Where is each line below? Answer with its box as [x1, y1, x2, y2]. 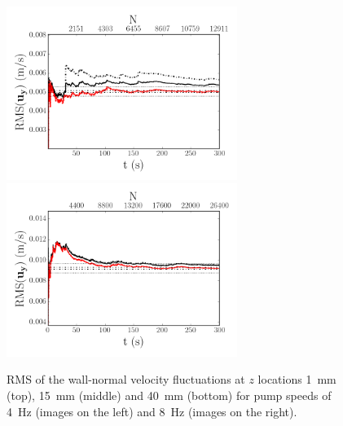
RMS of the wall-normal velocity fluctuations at [7, 371, 245, 388]
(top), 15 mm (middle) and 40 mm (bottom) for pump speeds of [7, 386, 332, 403]
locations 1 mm [257, 371, 336, 388]
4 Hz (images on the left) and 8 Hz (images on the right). [7, 402, 297, 419]
